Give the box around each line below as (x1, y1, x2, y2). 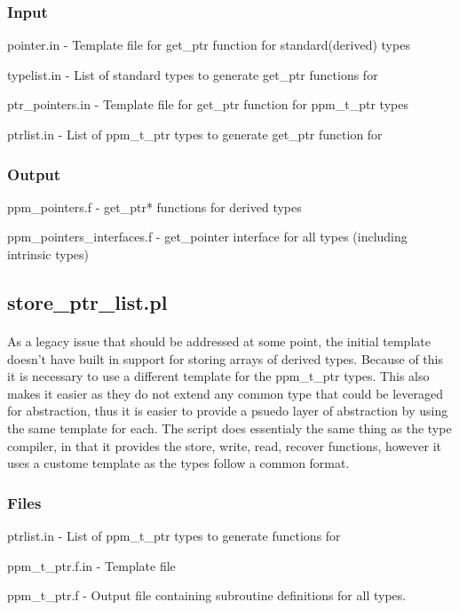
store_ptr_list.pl (7, 288, 168, 315)
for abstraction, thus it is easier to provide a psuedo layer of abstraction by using (7, 401, 448, 420)
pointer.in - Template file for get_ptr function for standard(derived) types (7, 36, 410, 54)
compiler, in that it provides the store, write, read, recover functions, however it (7, 436, 441, 455)
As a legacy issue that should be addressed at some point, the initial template (7, 331, 431, 350)
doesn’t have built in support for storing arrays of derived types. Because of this (7, 349, 443, 368)
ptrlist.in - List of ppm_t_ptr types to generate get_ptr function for (7, 125, 383, 143)
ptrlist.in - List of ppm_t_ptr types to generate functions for (7, 526, 341, 544)
